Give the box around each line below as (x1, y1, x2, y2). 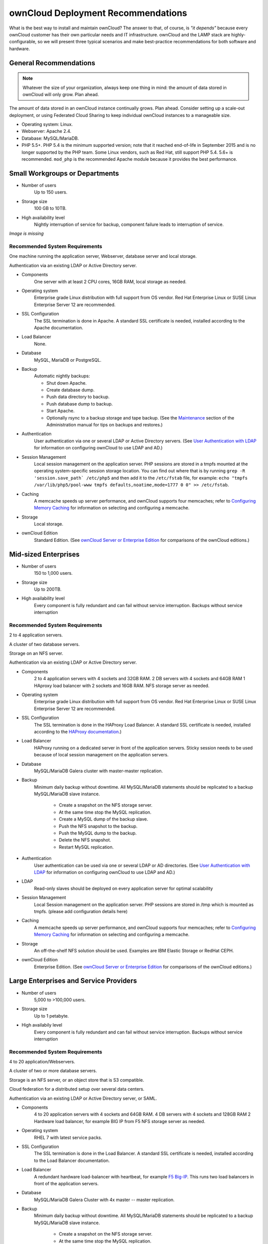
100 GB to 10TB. (34, 206, 67, 211)
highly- (231, 31, 246, 37)
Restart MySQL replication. (59, 844, 114, 850)
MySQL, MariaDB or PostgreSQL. (34, 357, 102, 363)
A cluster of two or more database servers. (9, 1068, 97, 1074)
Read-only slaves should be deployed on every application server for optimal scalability (34, 885, 213, 891)
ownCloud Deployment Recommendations (9, 7, 188, 18)
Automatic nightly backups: (34, 373, 90, 379)
